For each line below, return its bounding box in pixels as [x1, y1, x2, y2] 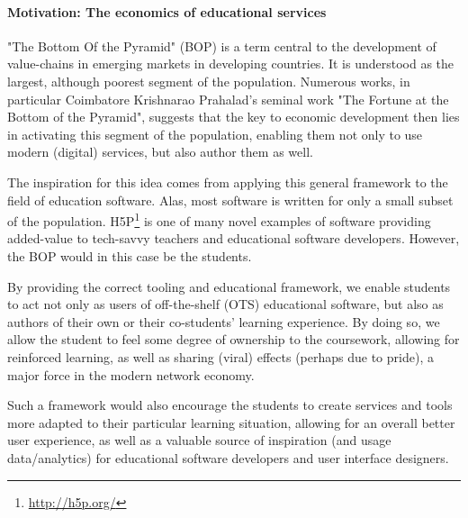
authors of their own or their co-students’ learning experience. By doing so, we [7, 312, 440, 331]
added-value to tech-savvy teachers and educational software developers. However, [7, 229, 460, 248]
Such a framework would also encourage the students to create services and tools [7, 395, 453, 414]
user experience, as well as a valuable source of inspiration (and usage [7, 431, 391, 450]
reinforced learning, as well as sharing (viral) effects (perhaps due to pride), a [7, 347, 434, 366]
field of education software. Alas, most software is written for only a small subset [7, 190, 454, 209]
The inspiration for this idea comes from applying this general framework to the [7, 172, 448, 191]
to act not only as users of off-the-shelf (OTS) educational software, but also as [7, 295, 444, 314]
